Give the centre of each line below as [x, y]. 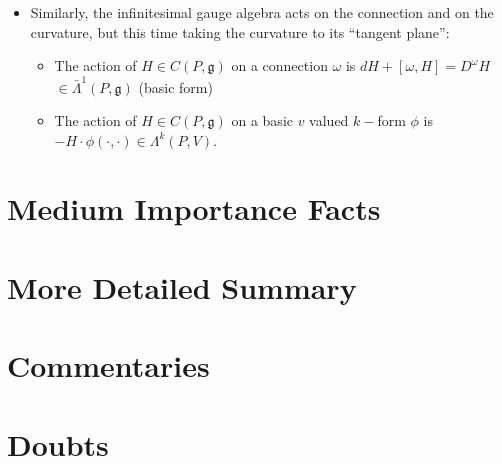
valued [329, 120]
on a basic [262, 120]
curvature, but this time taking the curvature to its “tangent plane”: [240, 31]
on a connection [279, 65]
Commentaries [108, 365]
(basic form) [175, 86]
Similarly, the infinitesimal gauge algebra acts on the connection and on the [262, 12]
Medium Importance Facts [194, 208]
